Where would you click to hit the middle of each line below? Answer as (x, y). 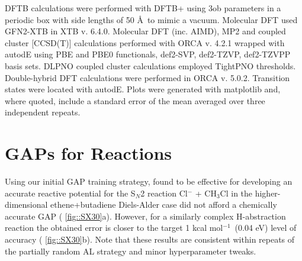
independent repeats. (43, 112)
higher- (268, 193)
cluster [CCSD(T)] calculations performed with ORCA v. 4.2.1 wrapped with (145, 42)
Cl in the (236, 193)
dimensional (26, 204)
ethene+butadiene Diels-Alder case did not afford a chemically (164, 204)
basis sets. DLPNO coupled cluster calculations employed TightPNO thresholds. (150, 65)
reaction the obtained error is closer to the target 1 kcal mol (114, 228)
